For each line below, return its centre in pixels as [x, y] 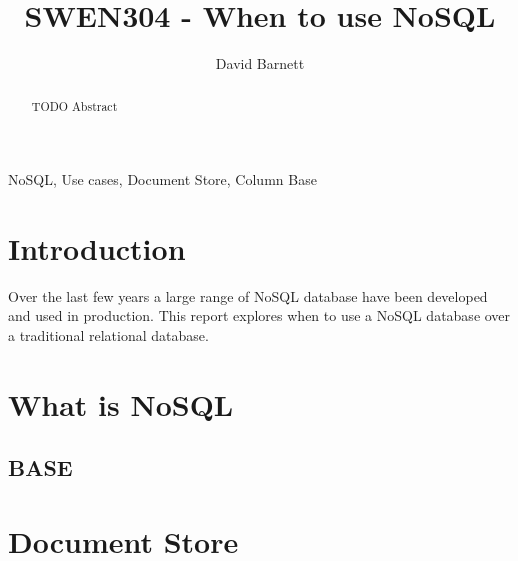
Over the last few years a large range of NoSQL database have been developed [248, 295]
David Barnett [260, 63]
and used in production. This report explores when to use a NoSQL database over [259, 315]
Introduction [97, 247]
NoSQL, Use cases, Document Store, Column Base [162, 179]
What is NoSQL [121, 403]
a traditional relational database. [108, 335]
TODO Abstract [74, 105]
